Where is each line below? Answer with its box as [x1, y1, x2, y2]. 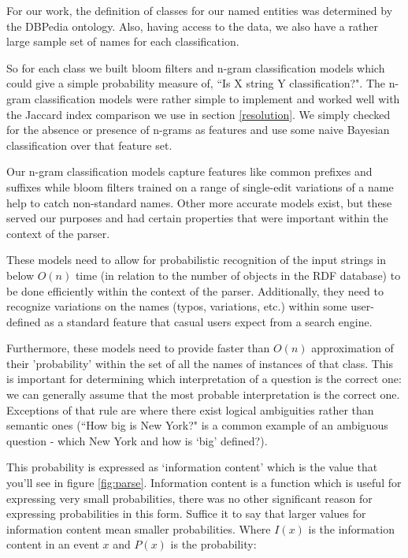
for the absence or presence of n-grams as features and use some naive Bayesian [6, 121, 390, 138]
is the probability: [170, 536, 257, 552]
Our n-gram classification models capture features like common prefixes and [6, 163, 373, 180]
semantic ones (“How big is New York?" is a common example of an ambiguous [6, 417, 388, 433]
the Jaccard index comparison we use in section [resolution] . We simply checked [6, 106, 391, 122]
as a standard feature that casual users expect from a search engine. [44, 313, 373, 329]
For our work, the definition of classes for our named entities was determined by [6, 2, 393, 18]
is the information [308, 520, 395, 537]
